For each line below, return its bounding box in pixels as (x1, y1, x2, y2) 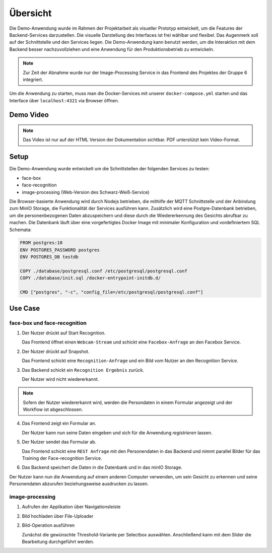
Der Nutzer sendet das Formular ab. (22, 439, 97, 445)
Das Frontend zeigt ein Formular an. (22, 421, 96, 427)
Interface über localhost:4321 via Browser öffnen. (9, 97, 119, 103)
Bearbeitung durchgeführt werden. (22, 538, 94, 544)
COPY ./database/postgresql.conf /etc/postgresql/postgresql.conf (20, 268, 187, 274)
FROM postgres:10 (20, 240, 63, 246)
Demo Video (9, 111, 49, 119)
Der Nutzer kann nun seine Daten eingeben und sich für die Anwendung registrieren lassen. (22, 430, 213, 436)
